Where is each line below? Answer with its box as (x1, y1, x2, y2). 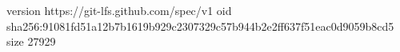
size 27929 (6, 33, 56, 50)
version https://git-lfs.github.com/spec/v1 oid (6, 2, 232, 18)
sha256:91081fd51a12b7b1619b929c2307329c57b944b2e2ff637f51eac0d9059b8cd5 (6, 17, 394, 34)
